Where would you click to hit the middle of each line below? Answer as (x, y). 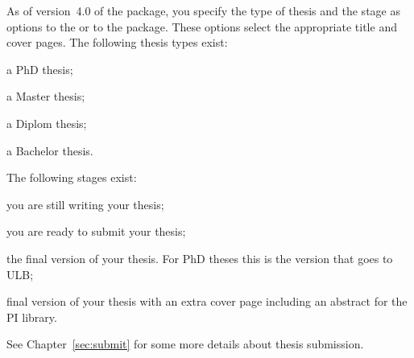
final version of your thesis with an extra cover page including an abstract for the (207, 301)
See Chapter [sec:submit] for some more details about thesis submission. (185, 344)
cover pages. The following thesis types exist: (117, 42)
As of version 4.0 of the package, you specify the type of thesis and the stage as (203, 10)
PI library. (32, 317)
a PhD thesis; (40, 69)
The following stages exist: (72, 177)
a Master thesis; (46, 96)
